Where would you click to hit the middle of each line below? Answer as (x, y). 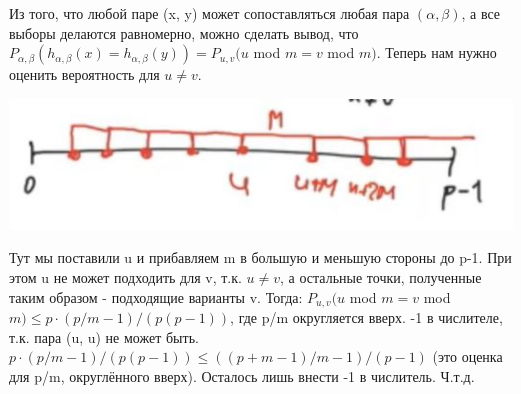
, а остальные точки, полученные (381, 276)
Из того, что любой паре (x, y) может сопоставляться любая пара (209, 13)
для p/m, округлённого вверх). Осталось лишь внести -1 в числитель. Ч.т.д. (242, 375)
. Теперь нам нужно (436, 52)
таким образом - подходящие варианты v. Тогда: (156, 296)
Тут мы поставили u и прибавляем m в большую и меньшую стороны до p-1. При (260, 257)
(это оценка (467, 356)
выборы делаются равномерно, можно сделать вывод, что (184, 32)
